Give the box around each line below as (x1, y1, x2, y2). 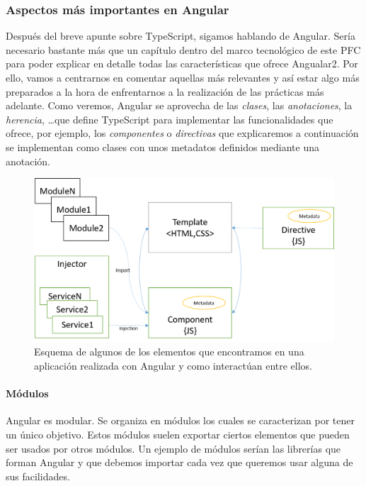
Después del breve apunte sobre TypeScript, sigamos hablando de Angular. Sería (6, 28, 355, 43)
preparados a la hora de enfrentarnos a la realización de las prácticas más (6, 84, 324, 99)
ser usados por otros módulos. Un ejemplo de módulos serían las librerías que (6, 441, 341, 455)
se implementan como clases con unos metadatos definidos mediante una (6, 139, 319, 154)
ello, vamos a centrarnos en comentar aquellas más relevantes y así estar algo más (6, 70, 360, 84)
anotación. (6, 153, 51, 168)
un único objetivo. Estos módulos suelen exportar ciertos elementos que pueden (6, 426, 350, 441)
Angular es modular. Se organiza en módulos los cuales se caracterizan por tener (6, 413, 355, 428)
